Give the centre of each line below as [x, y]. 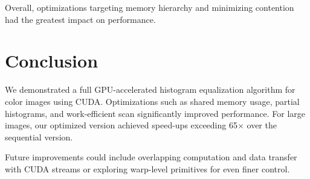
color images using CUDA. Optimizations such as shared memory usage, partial [152, 101]
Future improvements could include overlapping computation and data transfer [151, 157]
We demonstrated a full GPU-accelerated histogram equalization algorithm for [150, 89]
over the [262, 125]
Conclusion [52, 61]
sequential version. [39, 137]
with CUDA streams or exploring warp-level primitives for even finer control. [147, 168]
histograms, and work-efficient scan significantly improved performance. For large [155, 113]
